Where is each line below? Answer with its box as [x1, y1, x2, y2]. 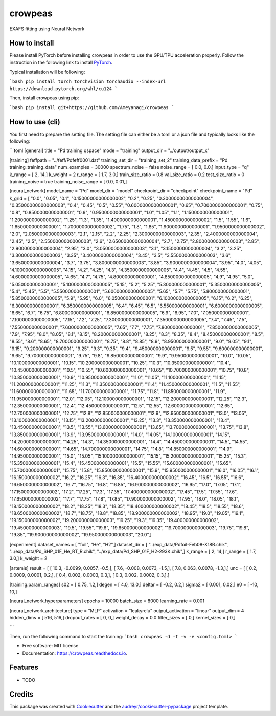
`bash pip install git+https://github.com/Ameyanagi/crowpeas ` [9, 104, 174, 110]
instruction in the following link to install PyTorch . [9, 59, 112, 66]
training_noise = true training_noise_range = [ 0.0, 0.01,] [9, 179, 127, 185]
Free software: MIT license [22, 643, 79, 649]
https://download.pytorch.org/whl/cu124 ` [9, 86, 118, 92]
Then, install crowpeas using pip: [9, 95, 79, 101]
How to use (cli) [9, 118, 61, 126]
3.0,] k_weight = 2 [9, 555, 48, 561]
